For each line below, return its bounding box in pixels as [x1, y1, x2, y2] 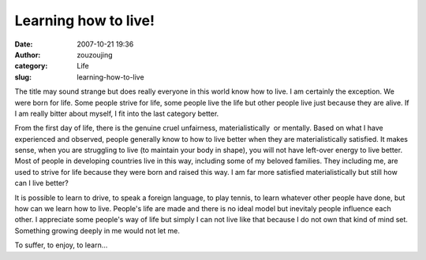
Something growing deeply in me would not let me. [14, 225, 181, 236]
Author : [14, 50, 41, 59]
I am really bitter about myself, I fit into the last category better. [14, 109, 219, 118]
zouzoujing [77, 50, 114, 59]
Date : [14, 39, 33, 49]
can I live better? [14, 178, 69, 188]
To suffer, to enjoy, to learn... [14, 240, 108, 250]
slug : [14, 72, 32, 82]
